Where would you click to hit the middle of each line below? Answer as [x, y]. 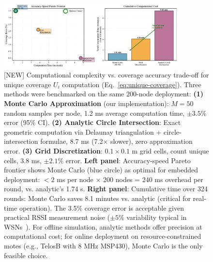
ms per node [75, 179]
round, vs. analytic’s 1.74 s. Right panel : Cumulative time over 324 [106, 189]
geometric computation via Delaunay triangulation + [83, 131]
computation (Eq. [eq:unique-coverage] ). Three [132, 84]
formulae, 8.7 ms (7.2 [72, 141]
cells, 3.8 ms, [23, 160]
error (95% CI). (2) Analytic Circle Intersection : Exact [92, 122]
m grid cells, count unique [170, 151]
